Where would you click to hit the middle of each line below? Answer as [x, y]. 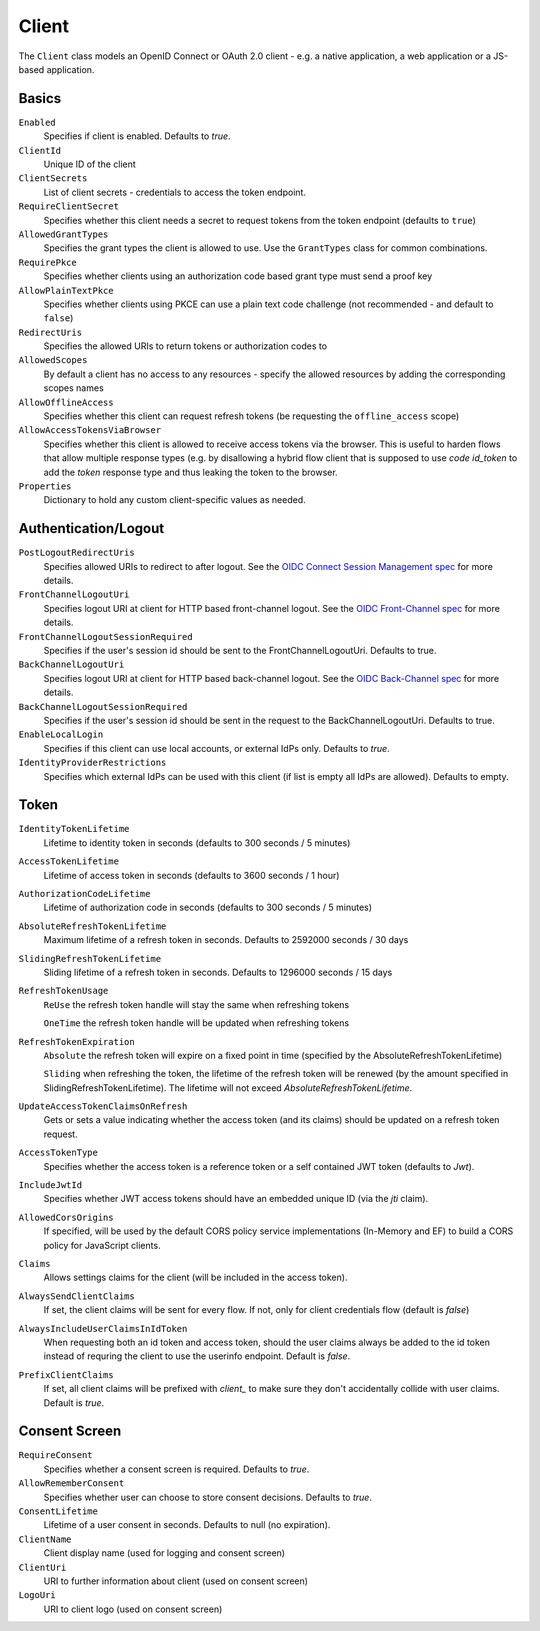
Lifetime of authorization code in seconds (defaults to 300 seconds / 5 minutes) [208, 907]
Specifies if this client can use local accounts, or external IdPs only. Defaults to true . [216, 748]
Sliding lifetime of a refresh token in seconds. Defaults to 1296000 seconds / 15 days [218, 972]
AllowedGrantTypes [63, 234]
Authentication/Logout [91, 528]
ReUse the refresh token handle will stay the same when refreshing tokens [196, 1004]
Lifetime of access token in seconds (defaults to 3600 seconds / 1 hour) [191, 875]
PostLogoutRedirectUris [76, 553]
